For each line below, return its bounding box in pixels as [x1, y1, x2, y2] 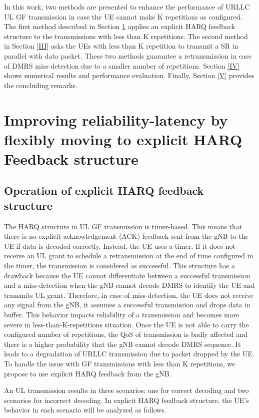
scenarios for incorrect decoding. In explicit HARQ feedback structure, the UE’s [4, 394, 249, 405]
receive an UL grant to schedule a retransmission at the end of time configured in [4, 250, 253, 261]
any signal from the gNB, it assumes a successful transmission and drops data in [4, 299, 250, 310]
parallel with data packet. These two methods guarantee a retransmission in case [4, 50, 251, 61]
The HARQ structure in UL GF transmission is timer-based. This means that [4, 221, 242, 231]
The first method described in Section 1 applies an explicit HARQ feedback [4, 21, 235, 32]
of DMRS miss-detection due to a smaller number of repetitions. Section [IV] [4, 60, 239, 71]
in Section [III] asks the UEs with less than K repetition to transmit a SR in [4, 41, 238, 51]
